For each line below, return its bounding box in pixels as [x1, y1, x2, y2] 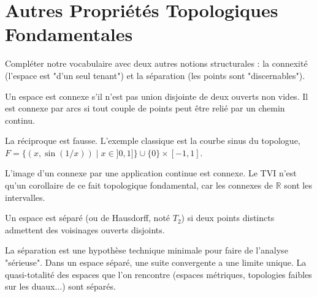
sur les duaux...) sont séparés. [5, 280, 116, 293]
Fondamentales [5, 21, 133, 47]
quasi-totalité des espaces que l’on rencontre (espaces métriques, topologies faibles [5, 268, 312, 280]
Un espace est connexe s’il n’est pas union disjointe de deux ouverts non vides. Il [5, 89, 308, 102]
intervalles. [5, 190, 45, 203]
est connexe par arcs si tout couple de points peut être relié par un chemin [5, 102, 285, 115]
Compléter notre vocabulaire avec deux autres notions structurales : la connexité [5, 57, 308, 70]
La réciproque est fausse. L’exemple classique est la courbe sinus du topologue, [5, 134, 300, 147]
